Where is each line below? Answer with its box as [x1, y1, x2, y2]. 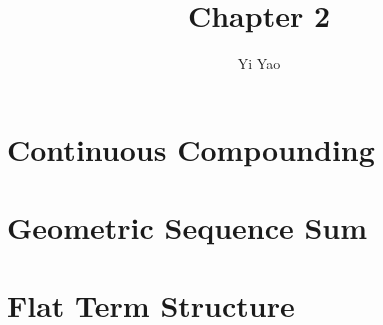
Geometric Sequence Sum [7, 207, 368, 248]
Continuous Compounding [7, 128, 375, 169]
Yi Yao [237, 53, 281, 74]
